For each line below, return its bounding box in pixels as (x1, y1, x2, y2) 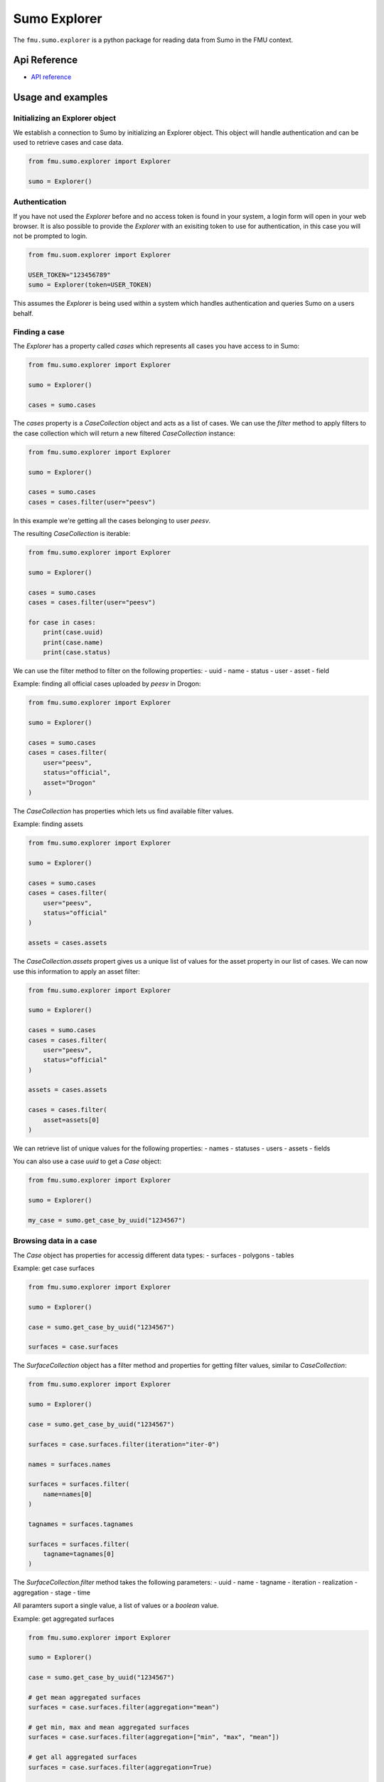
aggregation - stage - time (13, 1588, 90, 1597)
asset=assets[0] (43, 1116, 100, 1124)
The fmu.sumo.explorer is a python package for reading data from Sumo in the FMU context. (13, 36, 293, 44)
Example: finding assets (13, 820, 83, 828)
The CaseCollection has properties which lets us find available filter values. (13, 806, 234, 815)
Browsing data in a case (13, 1236, 97, 1246)
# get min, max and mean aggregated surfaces (28, 1724, 190, 1731)
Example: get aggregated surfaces (13, 1614, 114, 1623)
